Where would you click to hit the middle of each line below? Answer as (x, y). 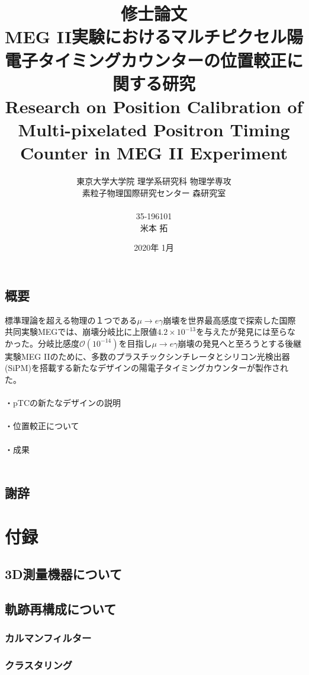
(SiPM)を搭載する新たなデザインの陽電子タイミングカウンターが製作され (147, 368)
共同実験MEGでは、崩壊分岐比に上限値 (81, 332)
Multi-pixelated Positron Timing (154, 129)
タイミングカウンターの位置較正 (162, 60)
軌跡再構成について (61, 609)
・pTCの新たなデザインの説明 (63, 403)
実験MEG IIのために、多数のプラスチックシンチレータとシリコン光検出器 (147, 356)
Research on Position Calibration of (154, 106)
